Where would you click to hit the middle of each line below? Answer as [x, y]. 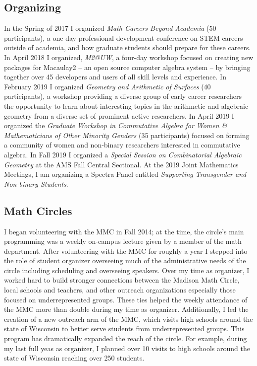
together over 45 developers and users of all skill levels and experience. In [115, 77]
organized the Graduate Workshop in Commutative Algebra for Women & [116, 125]
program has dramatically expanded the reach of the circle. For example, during [126, 338]
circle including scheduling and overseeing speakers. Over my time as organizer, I [127, 270]
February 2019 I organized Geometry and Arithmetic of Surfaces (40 [107, 86]
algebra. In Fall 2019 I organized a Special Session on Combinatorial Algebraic [123, 154]
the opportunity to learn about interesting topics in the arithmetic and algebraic [126, 106]
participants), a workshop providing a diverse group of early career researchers [123, 96]
